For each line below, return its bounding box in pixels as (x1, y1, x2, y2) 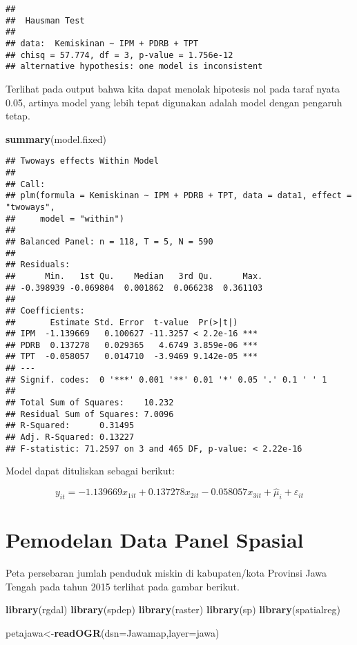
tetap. (6, 108, 30, 123)
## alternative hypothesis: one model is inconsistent (6, 61, 263, 72)
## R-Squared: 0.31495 (6, 421, 135, 431)
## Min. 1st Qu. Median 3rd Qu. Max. (6, 271, 263, 281)
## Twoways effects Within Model (6, 156, 159, 166)
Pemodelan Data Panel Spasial (6, 526, 304, 554)
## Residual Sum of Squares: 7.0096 (6, 409, 174, 419)
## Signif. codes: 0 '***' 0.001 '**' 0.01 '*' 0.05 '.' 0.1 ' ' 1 (6, 374, 327, 385)
